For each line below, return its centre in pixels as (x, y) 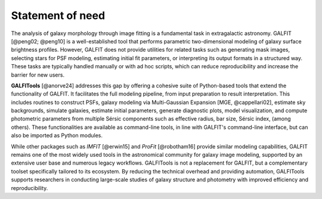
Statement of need (58, 15)
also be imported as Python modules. (57, 135)
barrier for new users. (38, 75)
